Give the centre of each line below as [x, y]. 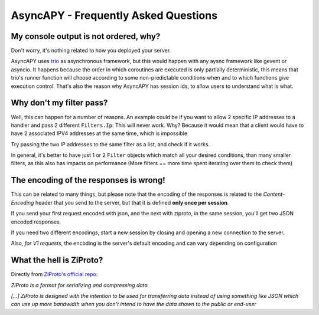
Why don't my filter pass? [59, 103]
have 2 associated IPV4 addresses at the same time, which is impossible [99, 133]
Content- [274, 194]
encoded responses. [36, 222]
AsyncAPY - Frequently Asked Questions [114, 15]
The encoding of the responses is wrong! [88, 180]
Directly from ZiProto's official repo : [54, 274]
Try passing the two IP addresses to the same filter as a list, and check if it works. [110, 144]
